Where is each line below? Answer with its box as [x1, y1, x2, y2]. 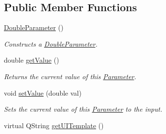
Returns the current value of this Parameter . [4, 71, 136, 81]
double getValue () [4, 55, 59, 65]
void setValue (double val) [4, 87, 82, 98]
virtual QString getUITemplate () [4, 120, 104, 130]
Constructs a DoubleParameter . [4, 38, 98, 49]
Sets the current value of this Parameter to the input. [4, 104, 163, 114]
